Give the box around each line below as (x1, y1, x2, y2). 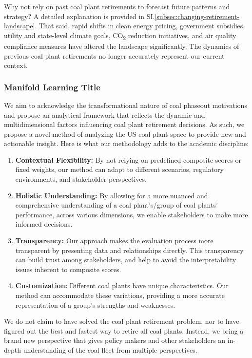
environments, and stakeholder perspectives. (15, 174, 147, 184)
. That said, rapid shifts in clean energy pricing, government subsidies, (35, 21, 245, 31)
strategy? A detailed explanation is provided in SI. (4, 11, 155, 21)
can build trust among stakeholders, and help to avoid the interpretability (15, 254, 236, 265)
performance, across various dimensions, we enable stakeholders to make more (15, 209, 248, 219)
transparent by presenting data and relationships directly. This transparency (15, 245, 244, 255)
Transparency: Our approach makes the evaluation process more (15, 235, 213, 246)
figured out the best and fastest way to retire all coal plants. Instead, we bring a (4, 325, 244, 336)
